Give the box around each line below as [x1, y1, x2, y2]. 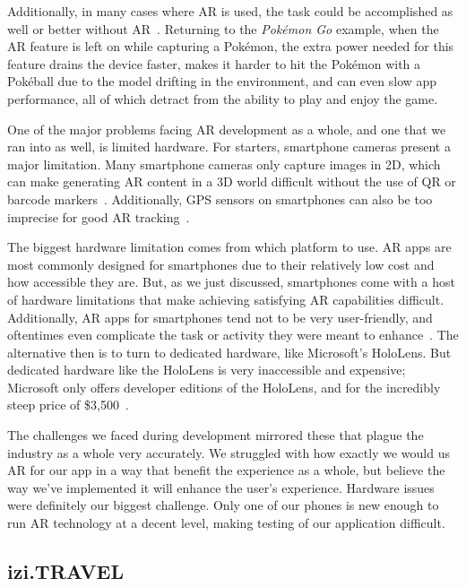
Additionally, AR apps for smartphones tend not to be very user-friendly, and [7, 307, 433, 326]
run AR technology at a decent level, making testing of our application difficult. [7, 514, 445, 532]
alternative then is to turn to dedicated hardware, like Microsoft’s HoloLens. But [7, 342, 452, 361]
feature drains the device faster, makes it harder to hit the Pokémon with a [7, 54, 421, 73]
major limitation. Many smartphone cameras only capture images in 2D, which [7, 154, 441, 173]
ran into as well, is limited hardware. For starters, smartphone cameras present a [7, 137, 451, 156]
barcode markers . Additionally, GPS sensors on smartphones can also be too [7, 189, 433, 208]
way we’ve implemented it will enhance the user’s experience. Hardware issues [7, 478, 435, 496]
